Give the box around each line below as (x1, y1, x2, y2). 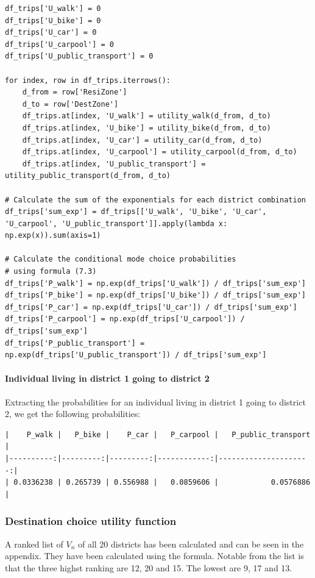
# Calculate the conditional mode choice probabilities (5, 255, 236, 264)
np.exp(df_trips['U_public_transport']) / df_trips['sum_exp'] (5, 351, 267, 360)
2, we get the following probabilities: (5, 407, 141, 420)
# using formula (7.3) (5, 267, 97, 276)
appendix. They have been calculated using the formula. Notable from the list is (5, 549, 304, 562)
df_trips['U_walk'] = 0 (5, 4, 101, 13)
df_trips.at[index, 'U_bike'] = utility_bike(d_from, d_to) (22, 123, 271, 132)
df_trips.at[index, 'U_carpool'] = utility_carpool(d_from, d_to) (22, 148, 297, 157)
